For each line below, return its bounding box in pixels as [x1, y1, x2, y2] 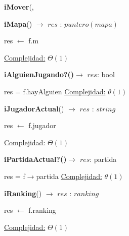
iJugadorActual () [4, 103, 64, 113]
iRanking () [4, 188, 42, 198]
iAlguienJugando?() [4, 69, 74, 80]
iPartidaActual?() [4, 154, 67, 164]
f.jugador [28, 120, 56, 131]
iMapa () [4, 18, 32, 29]
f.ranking [28, 205, 56, 215]
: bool [97, 69, 115, 80]
